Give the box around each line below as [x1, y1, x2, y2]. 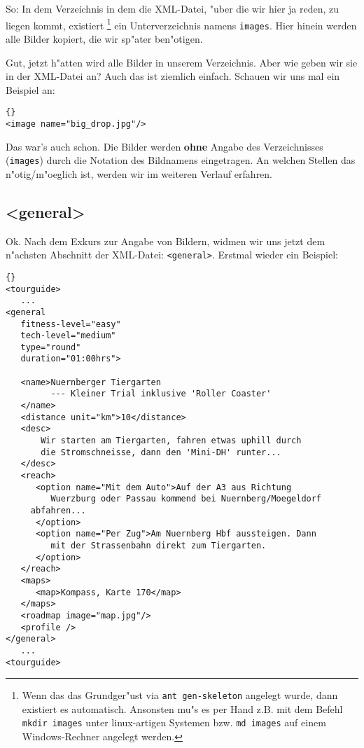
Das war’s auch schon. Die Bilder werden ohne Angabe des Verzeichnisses [6, 139, 323, 153]
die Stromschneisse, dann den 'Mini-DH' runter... [41, 447, 281, 457]
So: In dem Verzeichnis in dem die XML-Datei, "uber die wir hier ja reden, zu [6, 1, 339, 15]
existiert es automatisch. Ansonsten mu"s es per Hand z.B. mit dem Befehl [22, 701, 343, 716]
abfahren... [30, 506, 86, 516]
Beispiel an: [6, 82, 55, 97]
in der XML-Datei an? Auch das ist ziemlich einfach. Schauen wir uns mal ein [6, 69, 340, 83]
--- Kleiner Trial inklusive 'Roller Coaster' [50, 389, 272, 399]
